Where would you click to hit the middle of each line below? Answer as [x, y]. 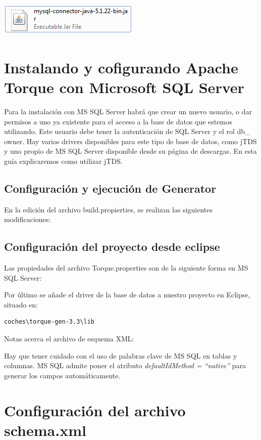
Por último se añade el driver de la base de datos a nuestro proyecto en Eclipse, [127, 295]
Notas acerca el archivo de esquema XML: [69, 339]
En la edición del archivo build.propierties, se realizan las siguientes [108, 209]
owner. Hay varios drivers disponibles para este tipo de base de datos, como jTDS [130, 141]
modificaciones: [28, 219]
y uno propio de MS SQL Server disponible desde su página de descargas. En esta [130, 151]
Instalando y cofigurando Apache [121, 67]
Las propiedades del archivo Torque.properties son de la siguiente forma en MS [126, 268]
